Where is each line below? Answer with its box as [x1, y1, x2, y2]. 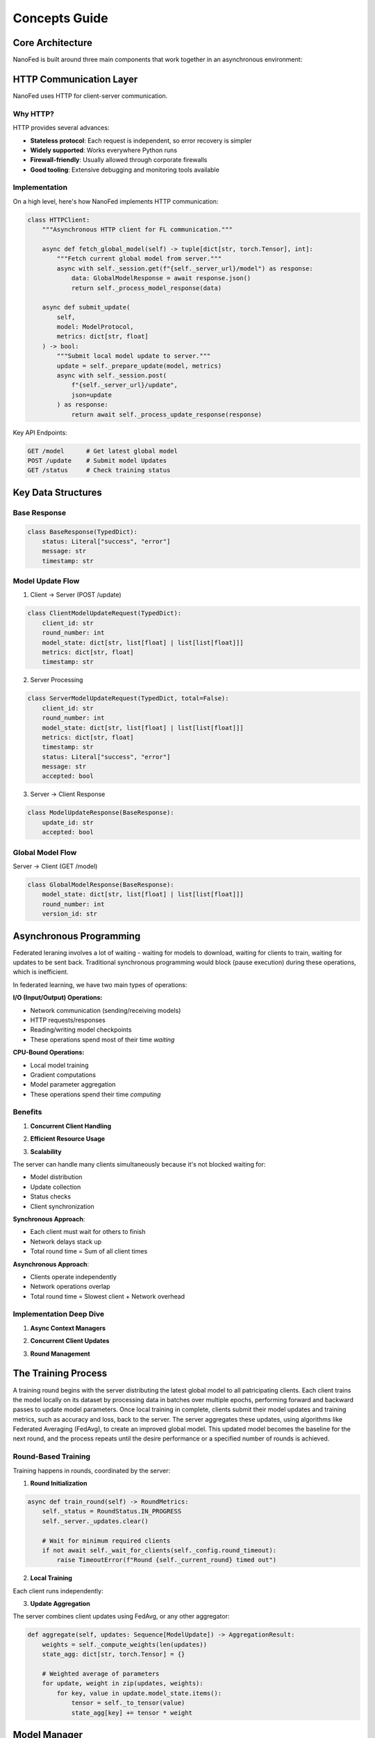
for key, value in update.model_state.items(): [56, 1689, 222, 1697]
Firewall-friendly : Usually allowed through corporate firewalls [30, 156, 208, 164]
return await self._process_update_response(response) [71, 410, 262, 419]
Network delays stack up [30, 1237, 102, 1246]
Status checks [30, 1192, 72, 1201]
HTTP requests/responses [30, 1016, 106, 1024]
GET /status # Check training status [27, 466, 171, 474]
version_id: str [42, 910, 97, 918]
